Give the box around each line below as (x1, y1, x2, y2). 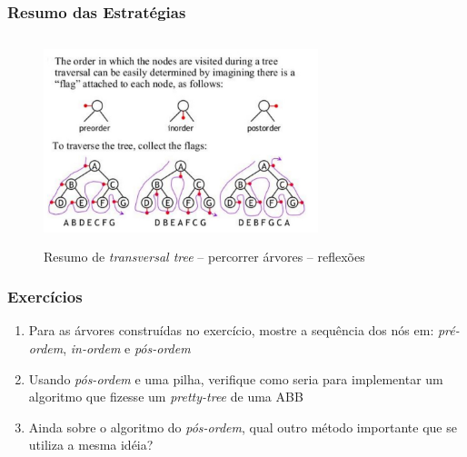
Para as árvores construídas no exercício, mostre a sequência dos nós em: (28, 321, 434, 340)
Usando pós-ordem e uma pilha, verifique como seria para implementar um (28, 369, 443, 388)
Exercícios (7, 285, 83, 308)
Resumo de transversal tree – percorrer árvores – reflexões (44, 246, 365, 265)
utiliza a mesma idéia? (28, 435, 154, 454)
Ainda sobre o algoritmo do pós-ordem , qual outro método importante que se (28, 417, 457, 436)
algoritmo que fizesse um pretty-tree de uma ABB (28, 387, 303, 406)
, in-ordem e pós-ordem (63, 338, 191, 357)
